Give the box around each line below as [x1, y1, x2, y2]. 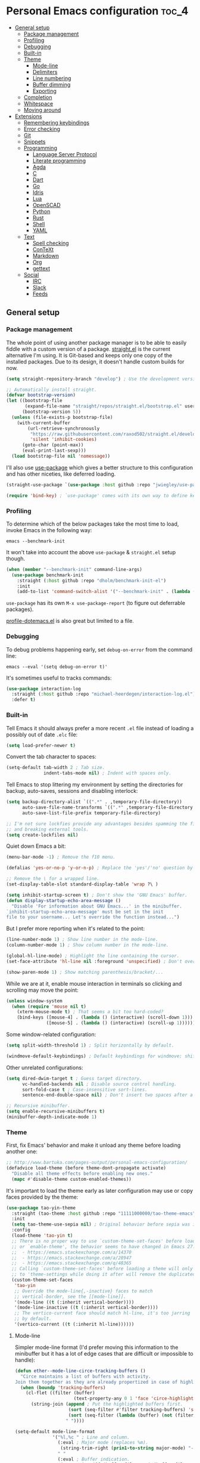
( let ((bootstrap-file [6, 398, 62, 404]
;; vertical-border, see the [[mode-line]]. [14, 1294, 127, 1300]
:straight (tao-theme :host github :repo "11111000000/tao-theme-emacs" [11, 1210, 196, 1217]
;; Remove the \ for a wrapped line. [6, 876, 100, 882]
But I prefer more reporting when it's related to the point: [6, 925, 145, 932]
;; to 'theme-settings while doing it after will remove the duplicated [11, 1271, 196, 1277]
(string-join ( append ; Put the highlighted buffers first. [30, 1401, 183, 1408]
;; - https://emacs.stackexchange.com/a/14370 [11, 1249, 132, 1255]
